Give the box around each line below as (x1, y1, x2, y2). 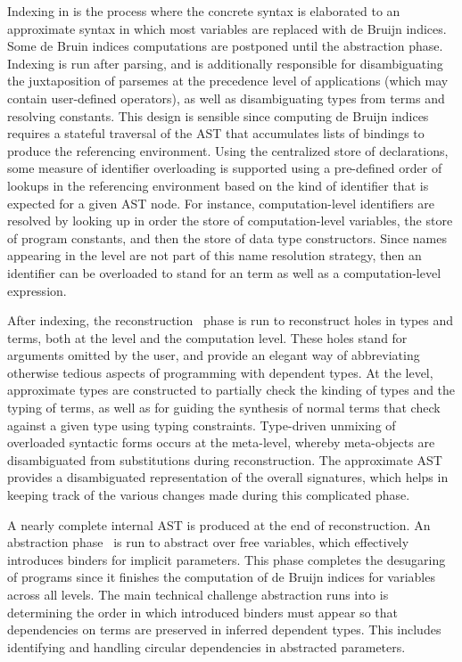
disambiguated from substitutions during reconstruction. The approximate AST (7, 450, 442, 469)
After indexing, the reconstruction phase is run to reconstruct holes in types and (7, 311, 454, 330)
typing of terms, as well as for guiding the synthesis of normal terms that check (7, 398, 441, 417)
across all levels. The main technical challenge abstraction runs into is (7, 585, 389, 603)
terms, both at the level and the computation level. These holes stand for (7, 328, 408, 347)
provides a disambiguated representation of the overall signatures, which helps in (7, 468, 449, 486)
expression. (7, 281, 67, 299)
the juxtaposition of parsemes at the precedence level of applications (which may (7, 71, 449, 90)
